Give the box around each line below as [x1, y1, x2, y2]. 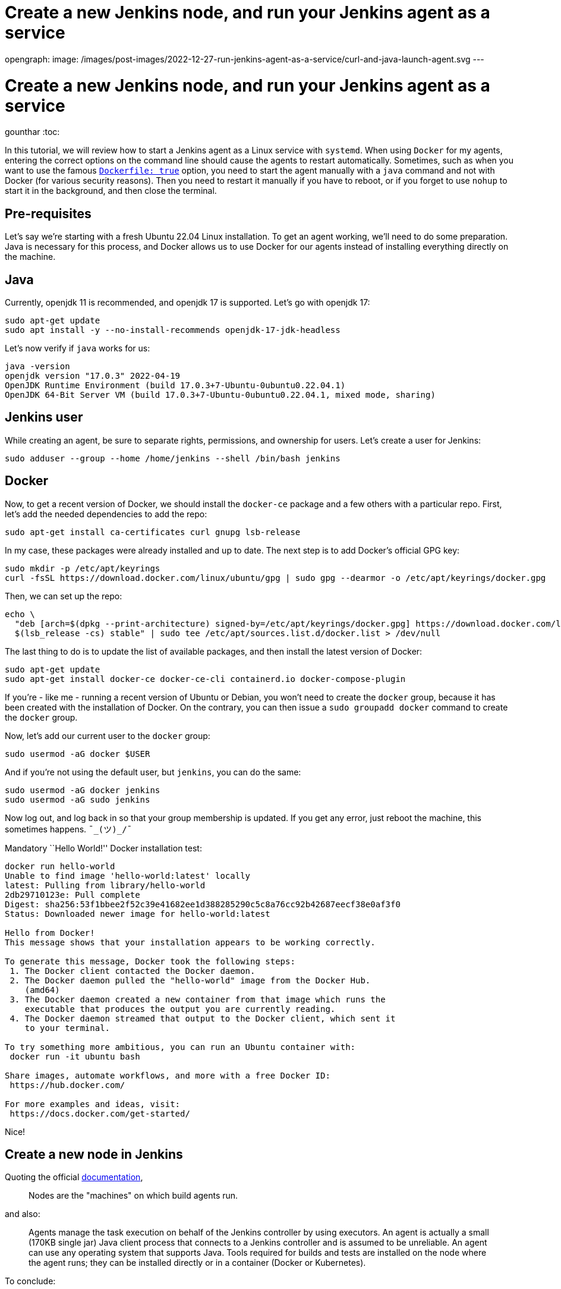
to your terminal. [24, 1023, 111, 1033]
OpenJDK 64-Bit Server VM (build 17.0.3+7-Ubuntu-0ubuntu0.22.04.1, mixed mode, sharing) [5, 389, 436, 400]
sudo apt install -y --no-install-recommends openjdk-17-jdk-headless [5, 325, 341, 335]
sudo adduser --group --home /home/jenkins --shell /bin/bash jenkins [5, 453, 341, 463]
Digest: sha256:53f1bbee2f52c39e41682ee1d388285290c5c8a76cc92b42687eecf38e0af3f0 [5, 899, 401, 909]
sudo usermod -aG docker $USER [5, 749, 150, 759]
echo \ [5, 609, 35, 619]
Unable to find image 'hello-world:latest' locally [5, 870, 251, 881]
